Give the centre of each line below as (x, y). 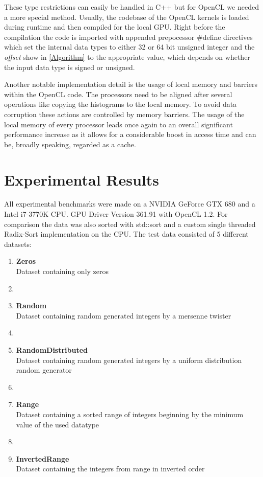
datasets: (18, 244)
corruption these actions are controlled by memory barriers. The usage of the (124, 114)
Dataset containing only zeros (62, 271)
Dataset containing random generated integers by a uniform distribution (129, 360)
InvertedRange (43, 458)
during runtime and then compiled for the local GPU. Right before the (115, 27)
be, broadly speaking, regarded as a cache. (70, 144)
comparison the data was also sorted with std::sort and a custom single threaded (130, 224)
